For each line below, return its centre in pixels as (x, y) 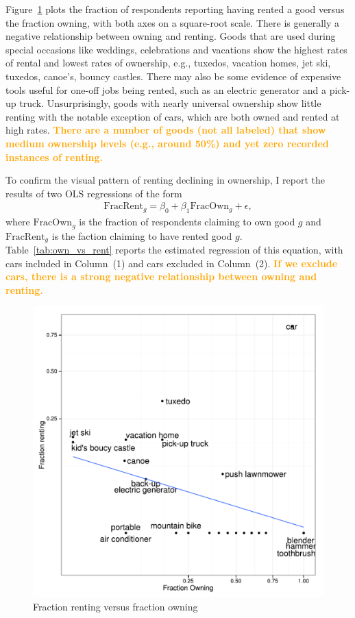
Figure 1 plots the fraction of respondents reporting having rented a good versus (175, 9)
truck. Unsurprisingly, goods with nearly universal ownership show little (170, 103)
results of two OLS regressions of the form (94, 193)
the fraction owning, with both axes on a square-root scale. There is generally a (172, 22)
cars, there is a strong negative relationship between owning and (161, 276)
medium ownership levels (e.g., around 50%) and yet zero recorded (167, 143)
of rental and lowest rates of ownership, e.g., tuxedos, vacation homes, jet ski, (168, 63)
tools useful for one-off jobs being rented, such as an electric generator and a (166, 89)
